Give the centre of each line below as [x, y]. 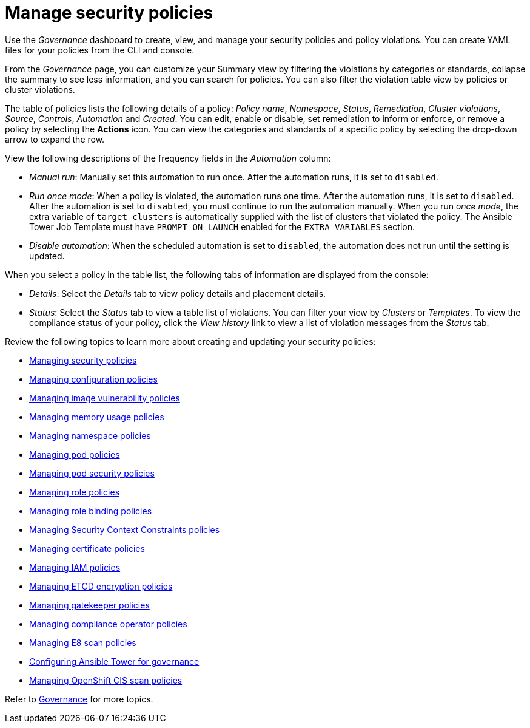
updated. [47, 256]
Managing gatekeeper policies [89, 605]
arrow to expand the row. [55, 139]
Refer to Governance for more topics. [79, 699]
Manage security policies [109, 13]
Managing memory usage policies [97, 417]
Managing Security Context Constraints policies [125, 529]
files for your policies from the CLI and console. [100, 50]
